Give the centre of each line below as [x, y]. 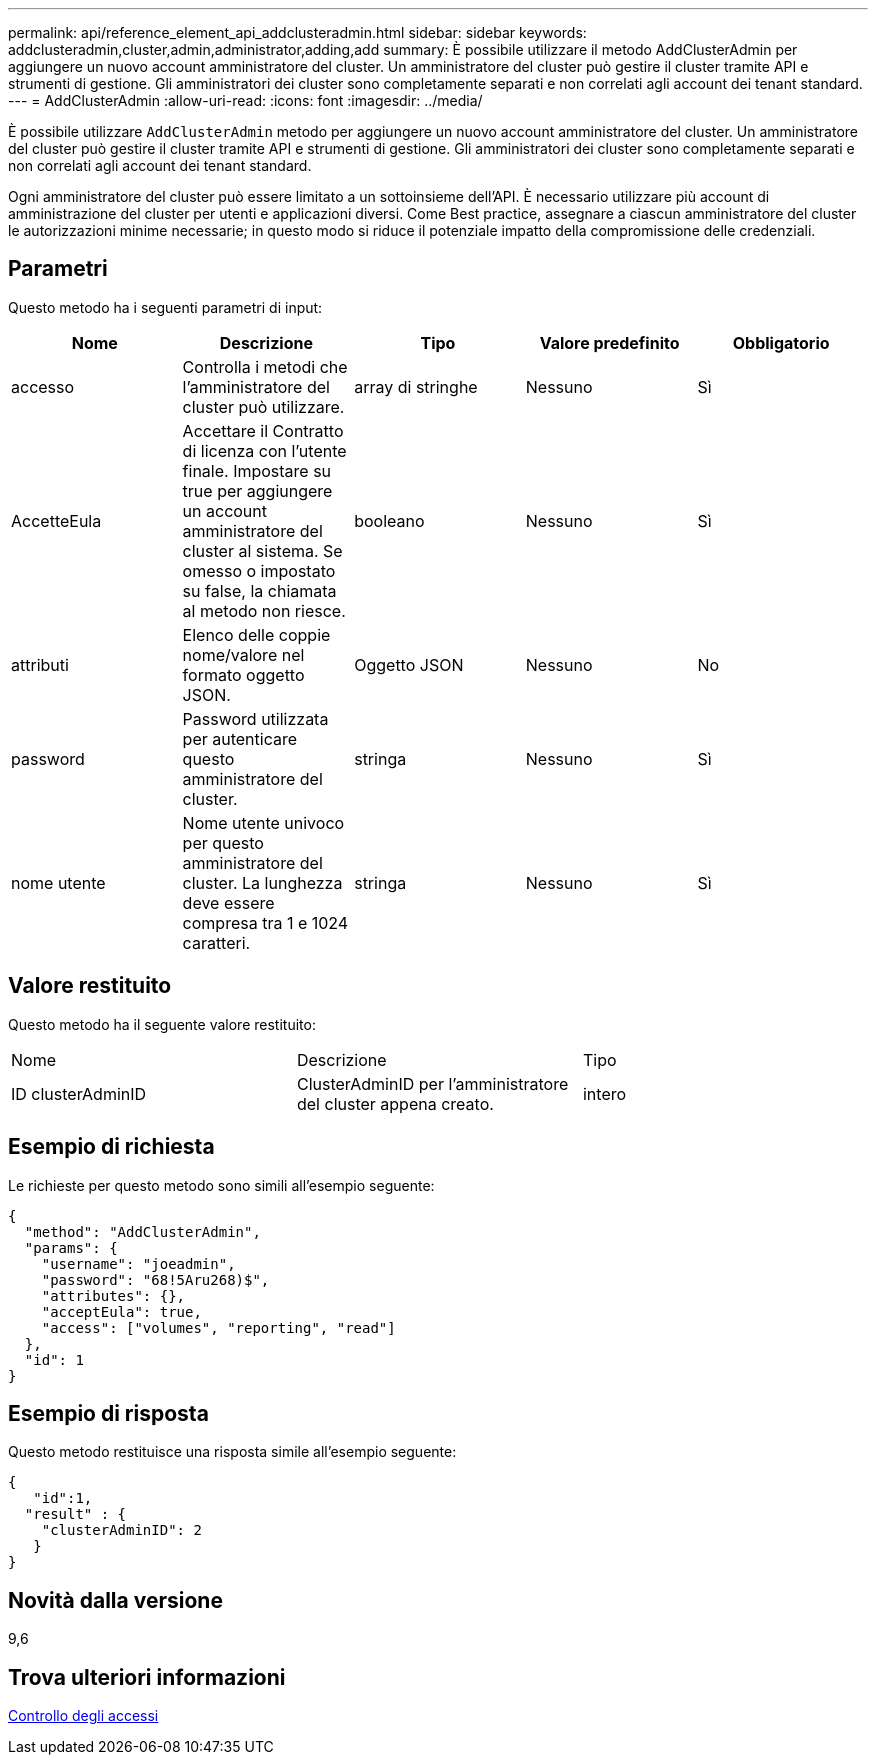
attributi [40, 664]
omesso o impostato [259, 570]
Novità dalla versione [115, 1600]
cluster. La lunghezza [262, 882]
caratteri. [216, 942]
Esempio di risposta [108, 1413]
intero [604, 1093]
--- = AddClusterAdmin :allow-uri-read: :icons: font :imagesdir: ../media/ [245, 100]
